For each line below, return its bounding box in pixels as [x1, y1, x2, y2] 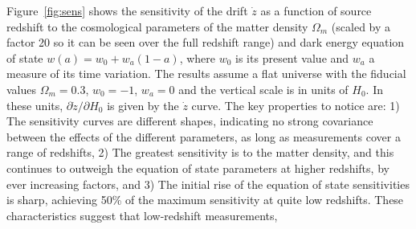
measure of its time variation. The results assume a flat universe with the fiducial [6, 65, 406, 82]
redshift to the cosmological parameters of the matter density [6, 18, 308, 35]
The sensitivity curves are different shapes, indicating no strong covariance [6, 112, 373, 129]
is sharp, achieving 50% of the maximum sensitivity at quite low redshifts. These [6, 191, 404, 208]
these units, [6, 96, 63, 113]
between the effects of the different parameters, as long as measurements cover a [6, 128, 401, 145]
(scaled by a [331, 18, 391, 35]
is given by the [107, 96, 179, 113]
